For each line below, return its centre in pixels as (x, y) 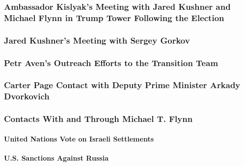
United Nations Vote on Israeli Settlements (79, 138)
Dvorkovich (27, 96)
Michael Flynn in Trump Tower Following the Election (114, 17)
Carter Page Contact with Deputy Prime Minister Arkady (122, 85)
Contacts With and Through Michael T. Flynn (98, 119)
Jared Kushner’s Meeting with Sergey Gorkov (97, 40)
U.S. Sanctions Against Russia (56, 157)
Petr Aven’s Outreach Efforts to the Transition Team (111, 62)
